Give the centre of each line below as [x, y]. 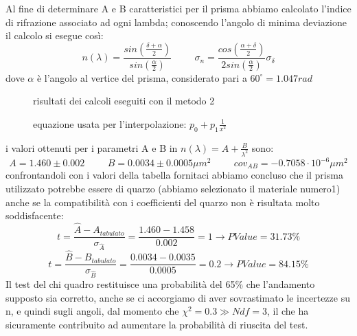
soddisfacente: [35, 215]
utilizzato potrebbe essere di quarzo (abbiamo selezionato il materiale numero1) [173, 189]
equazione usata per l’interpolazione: [110, 123]
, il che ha [288, 311]
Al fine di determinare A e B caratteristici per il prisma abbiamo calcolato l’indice [178, 8]
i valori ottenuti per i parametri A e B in [92, 147]
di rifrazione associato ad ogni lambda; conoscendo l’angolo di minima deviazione [176, 22]
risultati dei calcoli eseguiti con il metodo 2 [124, 101]
